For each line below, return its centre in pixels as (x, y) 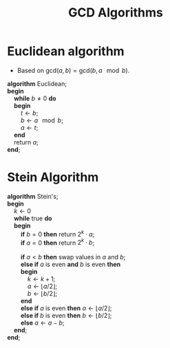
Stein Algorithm (53, 177)
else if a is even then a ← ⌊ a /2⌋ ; (66, 308)
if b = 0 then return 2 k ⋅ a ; (57, 233)
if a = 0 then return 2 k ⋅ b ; (57, 242)
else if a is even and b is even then (71, 264)
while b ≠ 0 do (35, 98)
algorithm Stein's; (33, 196)
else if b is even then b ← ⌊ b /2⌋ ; (66, 316)
